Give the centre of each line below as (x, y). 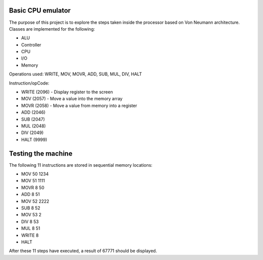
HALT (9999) (34, 139)
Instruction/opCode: (29, 83)
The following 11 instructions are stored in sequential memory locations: (81, 165)
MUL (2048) (34, 126)
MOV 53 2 (31, 215)
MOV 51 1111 (33, 181)
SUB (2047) (33, 119)
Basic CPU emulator (40, 10)
